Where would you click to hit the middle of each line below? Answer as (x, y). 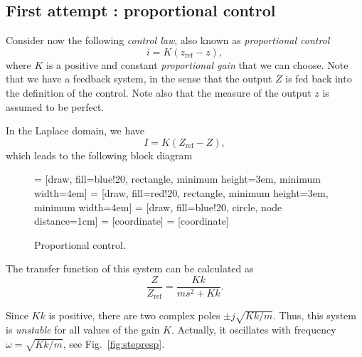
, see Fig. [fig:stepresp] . (114, 343)
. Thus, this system (315, 315)
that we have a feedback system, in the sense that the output (139, 79)
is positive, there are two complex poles (134, 315)
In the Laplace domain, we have (75, 130)
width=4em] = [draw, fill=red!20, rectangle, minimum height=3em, (181, 192)
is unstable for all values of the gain (83, 330)
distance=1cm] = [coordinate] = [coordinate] (132, 221)
